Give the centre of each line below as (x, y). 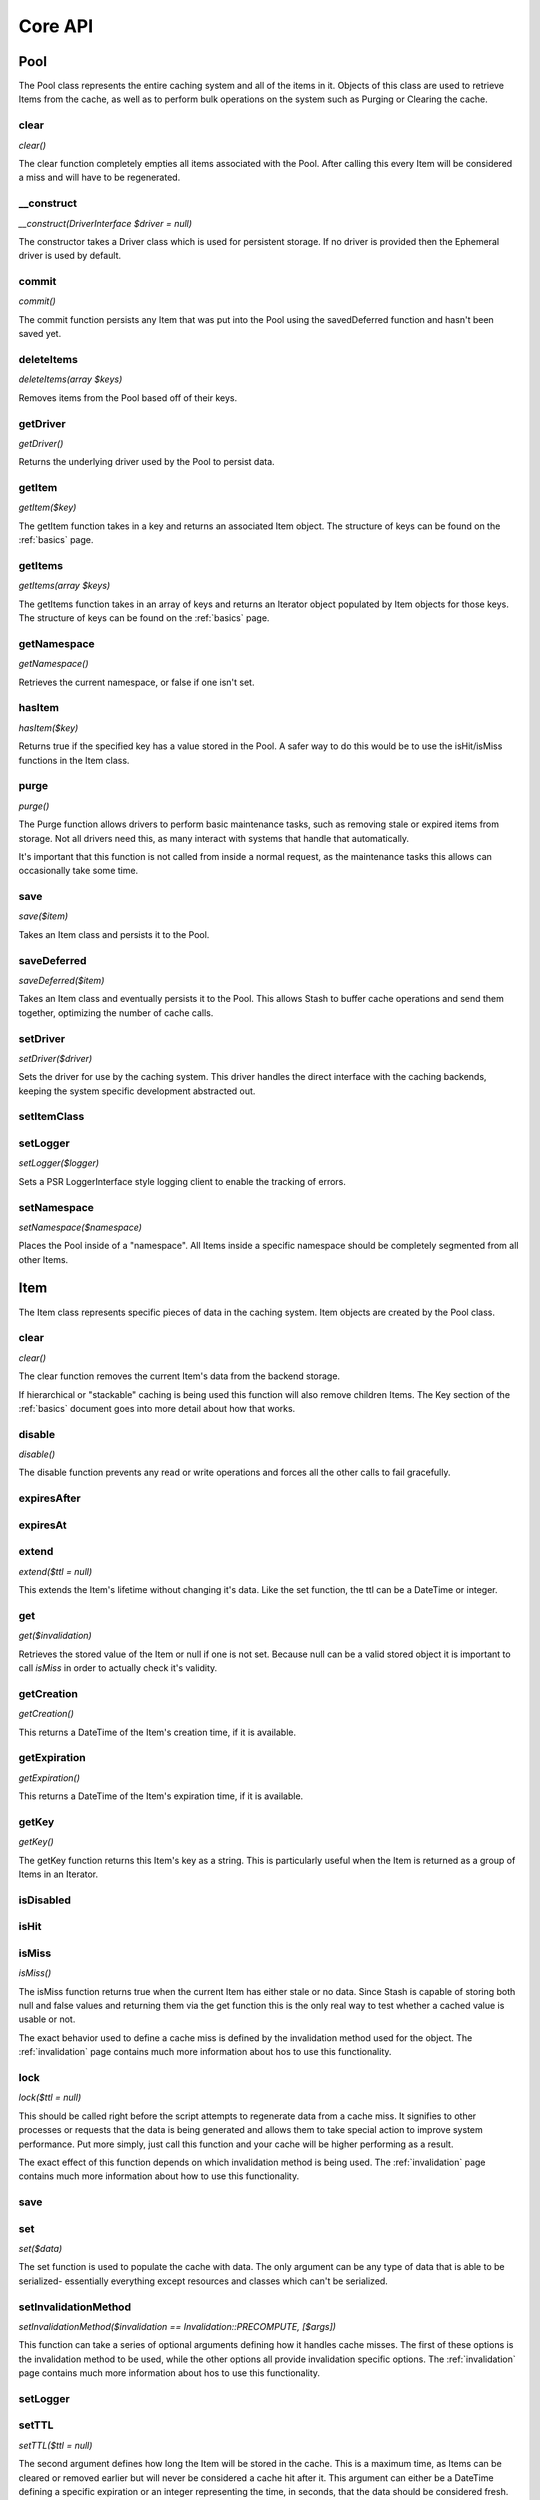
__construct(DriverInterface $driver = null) (105, 223)
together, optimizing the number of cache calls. (116, 1012)
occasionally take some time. (78, 871)
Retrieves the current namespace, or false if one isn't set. (136, 682)
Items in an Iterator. (58, 1874)
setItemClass (51, 1117)
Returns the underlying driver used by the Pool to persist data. (146, 462)
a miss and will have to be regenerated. (99, 177)
